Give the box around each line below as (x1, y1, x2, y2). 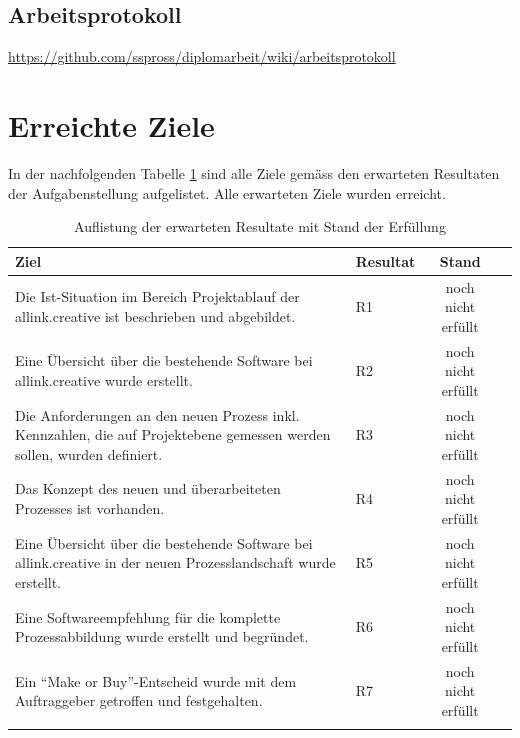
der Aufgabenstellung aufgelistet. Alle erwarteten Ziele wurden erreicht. (8, 182, 446, 203)
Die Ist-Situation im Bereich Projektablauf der (15, 286, 300, 307)
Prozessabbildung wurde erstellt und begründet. (15, 626, 309, 647)
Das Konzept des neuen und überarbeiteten (15, 478, 281, 499)
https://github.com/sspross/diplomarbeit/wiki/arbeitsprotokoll (8, 46, 396, 67)
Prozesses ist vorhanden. (15, 498, 165, 519)
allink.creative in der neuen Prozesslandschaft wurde (15, 552, 336, 573)
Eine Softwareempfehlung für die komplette (15, 606, 281, 627)
